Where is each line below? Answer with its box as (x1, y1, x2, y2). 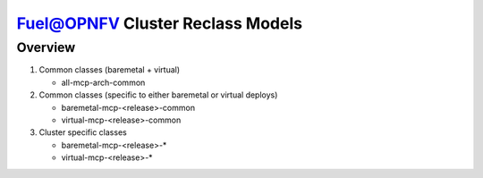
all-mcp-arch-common (61, 77, 146, 88)
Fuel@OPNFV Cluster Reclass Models (16, 13, 303, 33)
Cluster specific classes (38, 127, 127, 138)
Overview (16, 39, 76, 55)
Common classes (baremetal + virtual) (38, 64, 181, 75)
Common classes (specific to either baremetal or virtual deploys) (38, 89, 278, 100)
